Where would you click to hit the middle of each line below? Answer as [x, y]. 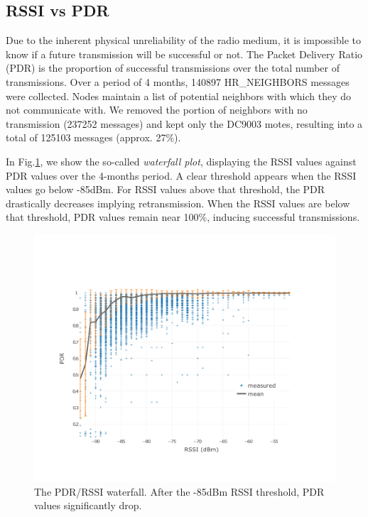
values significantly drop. [88, 505]
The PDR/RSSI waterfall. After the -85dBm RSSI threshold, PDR [179, 491]
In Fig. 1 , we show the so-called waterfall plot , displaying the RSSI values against [181, 161]
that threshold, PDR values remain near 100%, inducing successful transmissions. [183, 217]
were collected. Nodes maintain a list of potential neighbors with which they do [179, 96]
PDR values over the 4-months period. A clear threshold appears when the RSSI [181, 175]
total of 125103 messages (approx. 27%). [93, 137]
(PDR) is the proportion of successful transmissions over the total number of [173, 68]
